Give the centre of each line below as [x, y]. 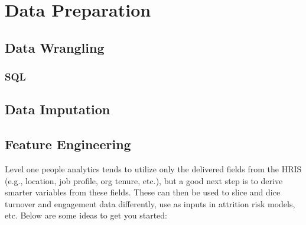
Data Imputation [58, 109]
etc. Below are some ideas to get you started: [86, 215]
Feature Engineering [68, 144]
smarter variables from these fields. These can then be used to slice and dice [143, 192]
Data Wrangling [55, 47]
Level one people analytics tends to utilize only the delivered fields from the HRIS [153, 168]
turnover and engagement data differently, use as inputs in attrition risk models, [150, 203]
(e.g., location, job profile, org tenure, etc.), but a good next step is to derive [144, 180]
